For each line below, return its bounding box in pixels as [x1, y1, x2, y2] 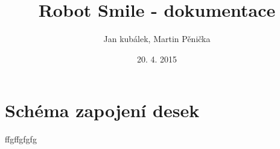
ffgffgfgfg [5, 133, 37, 145]
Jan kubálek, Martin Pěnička [103, 32, 211, 45]
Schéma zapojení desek [5, 98, 200, 123]
